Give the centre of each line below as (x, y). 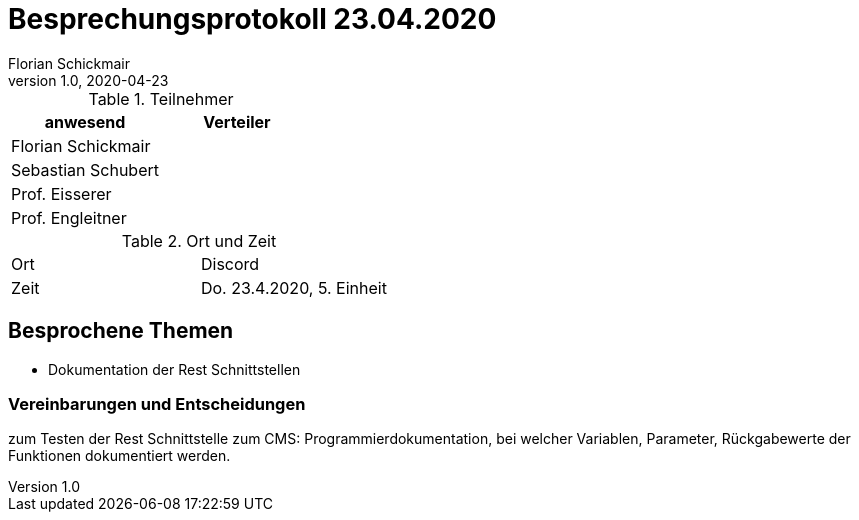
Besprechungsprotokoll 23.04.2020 (252, 19)
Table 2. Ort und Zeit (199, 240)
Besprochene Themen (121, 331)
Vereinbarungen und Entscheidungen (157, 403)
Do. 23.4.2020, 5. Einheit (293, 287)
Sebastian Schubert (85, 169)
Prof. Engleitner (69, 217)
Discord (230, 263)
